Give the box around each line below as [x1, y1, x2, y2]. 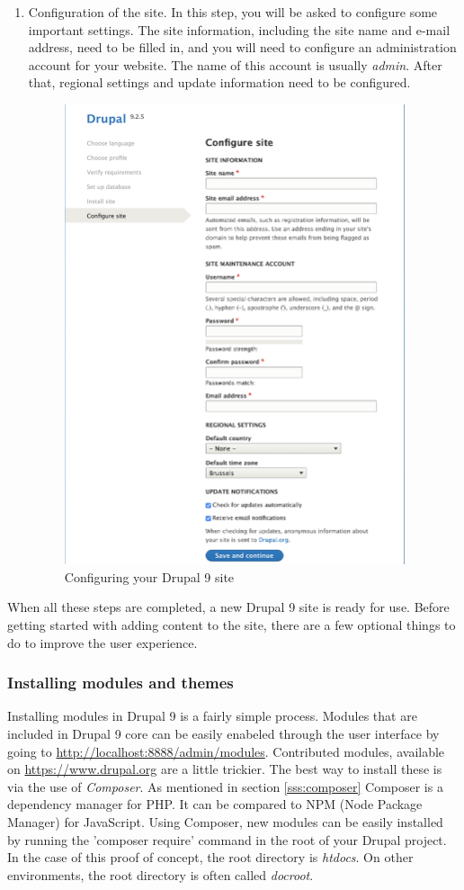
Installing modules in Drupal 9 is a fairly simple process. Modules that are [7, 706, 417, 725]
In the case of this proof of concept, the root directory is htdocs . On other [7, 848, 414, 867]
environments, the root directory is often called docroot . [7, 865, 314, 884]
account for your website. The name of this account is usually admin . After [28, 55, 442, 74]
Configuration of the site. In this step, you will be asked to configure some [28, 3, 438, 21]
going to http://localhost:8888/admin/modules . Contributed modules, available [7, 742, 445, 760]
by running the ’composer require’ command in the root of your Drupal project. [7, 830, 447, 849]
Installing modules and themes [7, 671, 234, 694]
